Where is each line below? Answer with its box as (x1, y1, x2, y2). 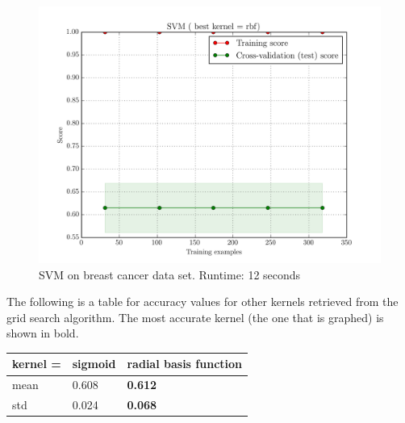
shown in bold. (6, 325, 79, 341)
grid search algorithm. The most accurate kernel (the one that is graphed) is (6, 308, 384, 325)
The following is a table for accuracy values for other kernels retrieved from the (6, 293, 399, 310)
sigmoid (72, 355, 116, 372)
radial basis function (127, 355, 243, 372)
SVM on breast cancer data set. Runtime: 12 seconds (39, 266, 301, 283)
